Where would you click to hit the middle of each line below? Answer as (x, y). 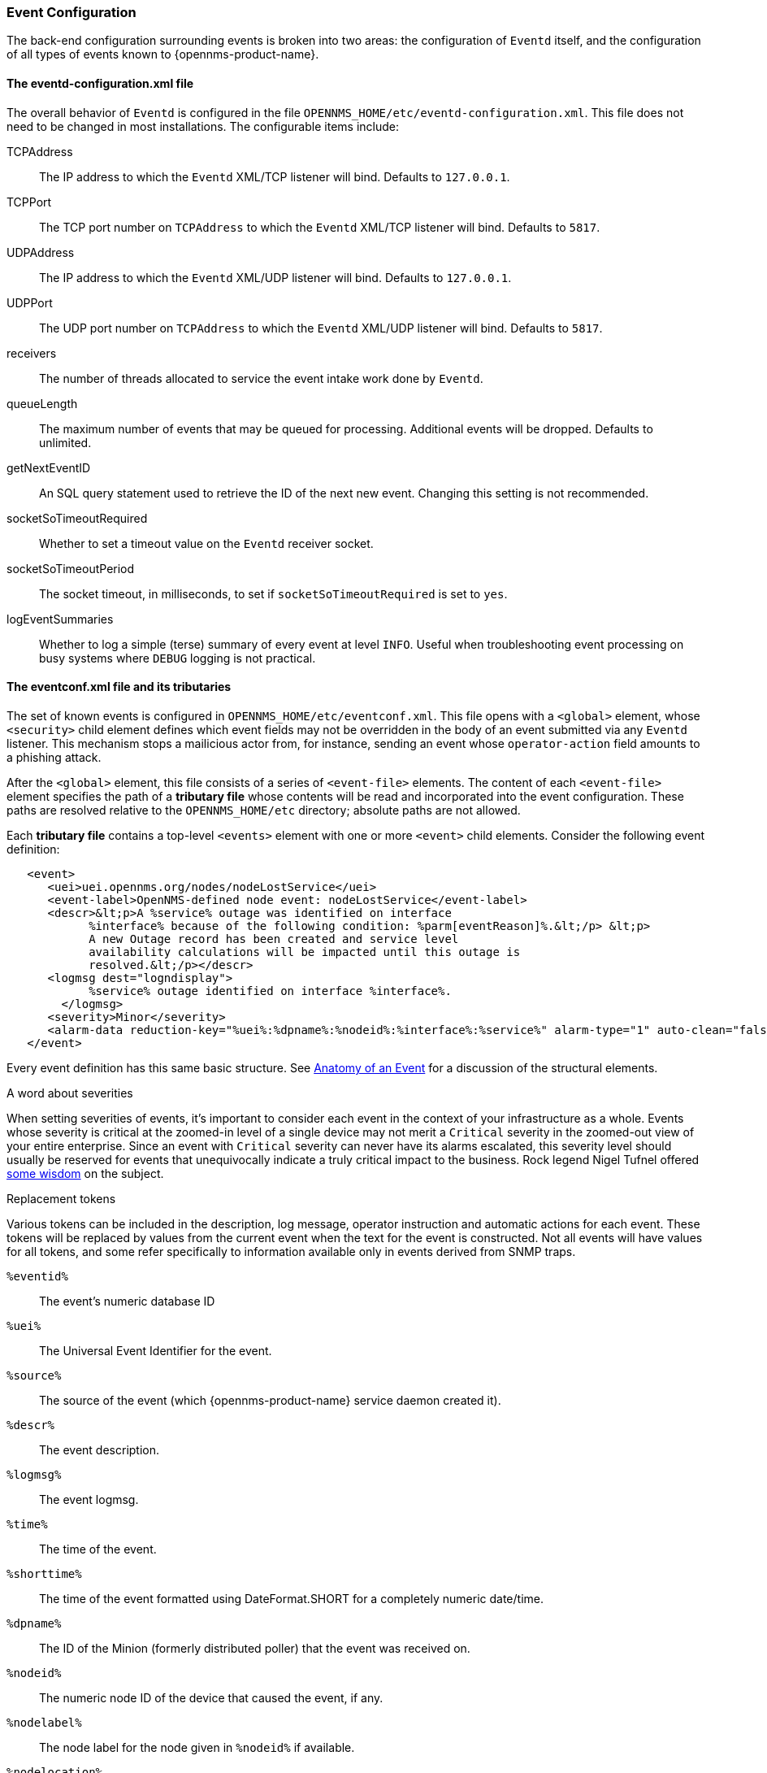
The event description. (100, 1449)
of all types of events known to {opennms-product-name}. (163, 54)
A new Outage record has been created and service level (274, 939)
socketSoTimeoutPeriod (71, 568)
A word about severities (70, 1093)
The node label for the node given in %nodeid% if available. (197, 1747)
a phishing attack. (54, 757)
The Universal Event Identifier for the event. (156, 1350)
